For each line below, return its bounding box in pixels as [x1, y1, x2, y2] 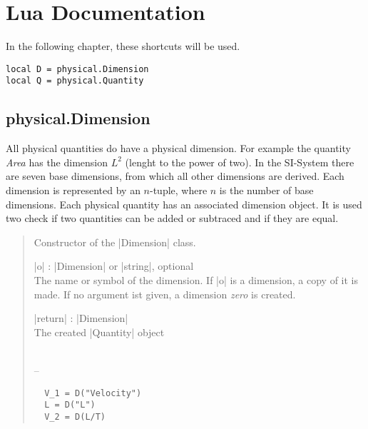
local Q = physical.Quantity [6, 76, 144, 86]
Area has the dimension [6, 154, 108, 169]
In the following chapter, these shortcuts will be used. [6, 39, 240, 54]
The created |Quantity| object [34, 324, 165, 339]
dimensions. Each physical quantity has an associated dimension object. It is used [6, 196, 362, 211]
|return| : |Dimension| [34, 311, 128, 325]
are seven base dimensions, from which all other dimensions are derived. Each [6, 168, 344, 183]
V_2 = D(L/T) [44, 411, 106, 422]
